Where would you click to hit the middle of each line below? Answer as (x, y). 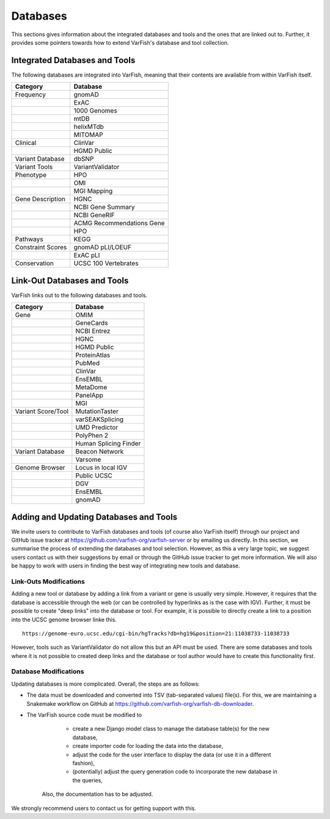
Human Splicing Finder (108, 444)
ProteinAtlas (93, 355)
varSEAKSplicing (100, 419)
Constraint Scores (41, 247)
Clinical (26, 143)
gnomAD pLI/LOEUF (102, 247)
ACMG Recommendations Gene (119, 223)
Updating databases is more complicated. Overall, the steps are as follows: (105, 684)
